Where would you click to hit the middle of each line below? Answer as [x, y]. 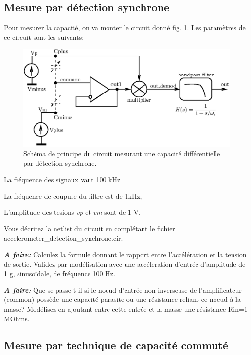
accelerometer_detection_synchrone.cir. [63, 238]
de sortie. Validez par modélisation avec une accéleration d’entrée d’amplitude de [125, 264]
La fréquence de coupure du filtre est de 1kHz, [73, 196]
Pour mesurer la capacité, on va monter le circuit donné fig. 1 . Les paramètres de [125, 28]
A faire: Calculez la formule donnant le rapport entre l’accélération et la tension [125, 254]
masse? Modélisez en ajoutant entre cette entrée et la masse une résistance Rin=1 [126, 308]
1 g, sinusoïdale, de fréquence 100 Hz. [60, 273]
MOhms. [17, 318]
